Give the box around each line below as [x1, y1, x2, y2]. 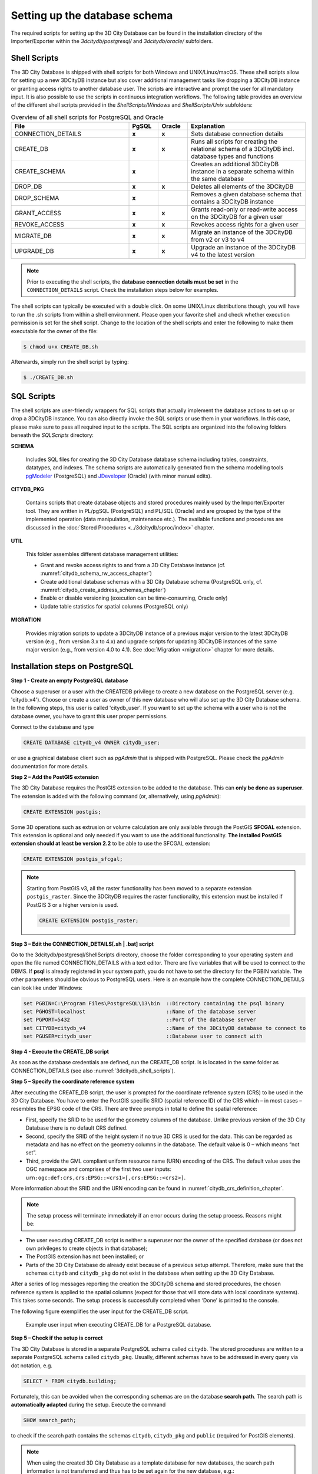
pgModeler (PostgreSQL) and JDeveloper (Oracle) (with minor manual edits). [25, 472, 212, 479]
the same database [191, 175, 244, 183]
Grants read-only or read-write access [191, 205, 298, 213]
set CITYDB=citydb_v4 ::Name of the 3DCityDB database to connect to [23, 1025, 306, 1031]
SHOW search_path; [23, 1417, 77, 1423]
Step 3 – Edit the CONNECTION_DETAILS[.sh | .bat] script [11, 940, 154, 947]
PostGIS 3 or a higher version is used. [26, 901, 118, 908]
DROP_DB [14, 183, 42, 191]
